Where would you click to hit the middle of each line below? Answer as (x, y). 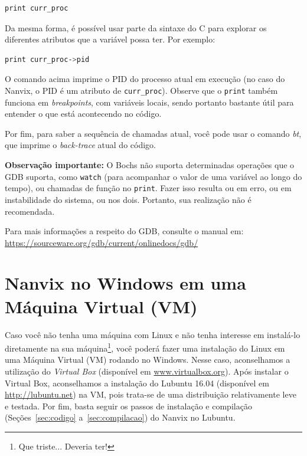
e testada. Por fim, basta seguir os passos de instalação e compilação (128, 406)
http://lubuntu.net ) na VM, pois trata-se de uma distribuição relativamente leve (151, 394)
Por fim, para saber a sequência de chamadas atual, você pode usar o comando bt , (153, 133)
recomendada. (30, 211)
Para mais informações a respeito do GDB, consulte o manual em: (124, 231)
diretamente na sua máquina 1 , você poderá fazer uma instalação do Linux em (145, 347)
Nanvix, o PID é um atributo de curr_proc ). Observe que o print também (141, 90)
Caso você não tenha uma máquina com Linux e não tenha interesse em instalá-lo (153, 334)
